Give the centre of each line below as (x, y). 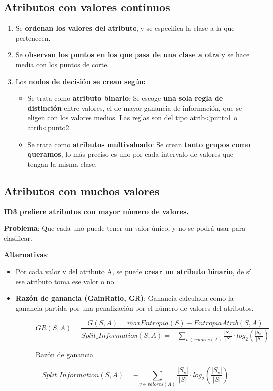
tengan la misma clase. (62, 163)
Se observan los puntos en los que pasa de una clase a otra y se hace (133, 55)
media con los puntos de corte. (62, 64)
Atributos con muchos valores (82, 190)
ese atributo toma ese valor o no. (66, 281)
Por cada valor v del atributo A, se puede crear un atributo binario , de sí (133, 271)
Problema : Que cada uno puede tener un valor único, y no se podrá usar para (125, 228)
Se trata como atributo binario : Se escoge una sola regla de (125, 98)
